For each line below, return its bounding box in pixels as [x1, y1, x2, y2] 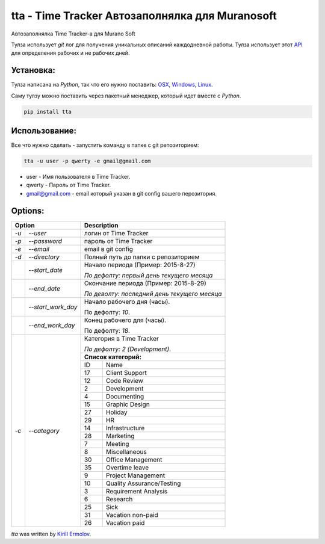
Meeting [105, 439, 129, 448]
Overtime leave [105, 463, 149, 472]
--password [28, 236, 63, 245]
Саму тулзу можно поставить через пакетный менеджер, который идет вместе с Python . [11, 92, 241, 99]
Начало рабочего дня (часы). [84, 297, 170, 306]
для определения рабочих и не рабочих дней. [11, 49, 130, 57]
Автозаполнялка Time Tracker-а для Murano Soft [11, 30, 135, 37]
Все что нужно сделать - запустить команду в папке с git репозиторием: [11, 141, 199, 149]
